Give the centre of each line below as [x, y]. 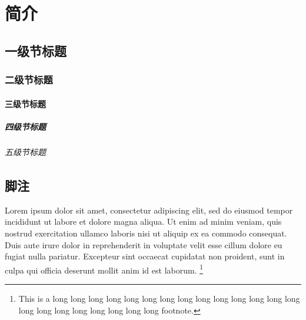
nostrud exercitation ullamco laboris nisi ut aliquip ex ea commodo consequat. [146, 233]
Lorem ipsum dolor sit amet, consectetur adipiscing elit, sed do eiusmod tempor [149, 210]
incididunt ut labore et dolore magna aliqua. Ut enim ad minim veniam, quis [143, 221]
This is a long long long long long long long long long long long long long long [159, 298]
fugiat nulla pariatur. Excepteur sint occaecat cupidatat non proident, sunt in [145, 256]
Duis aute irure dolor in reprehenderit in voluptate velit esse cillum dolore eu [144, 244]
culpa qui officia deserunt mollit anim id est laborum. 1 [104, 269]
